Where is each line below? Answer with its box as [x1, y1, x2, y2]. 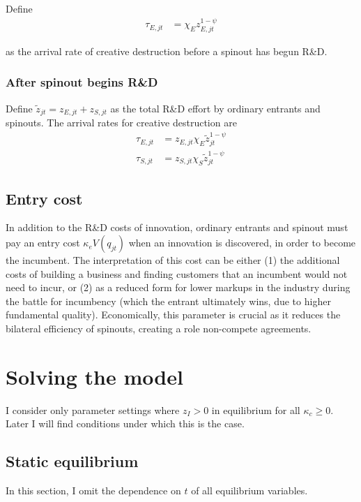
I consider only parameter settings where [6, 402, 180, 417]
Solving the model [6, 362, 183, 390]
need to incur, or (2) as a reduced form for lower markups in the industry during [6, 280, 351, 295]
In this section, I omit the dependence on [6, 483, 181, 498]
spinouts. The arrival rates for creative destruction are [6, 115, 237, 130]
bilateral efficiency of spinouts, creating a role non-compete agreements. [6, 321, 312, 336]
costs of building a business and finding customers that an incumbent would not [6, 266, 348, 281]
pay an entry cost [6, 235, 80, 250]
